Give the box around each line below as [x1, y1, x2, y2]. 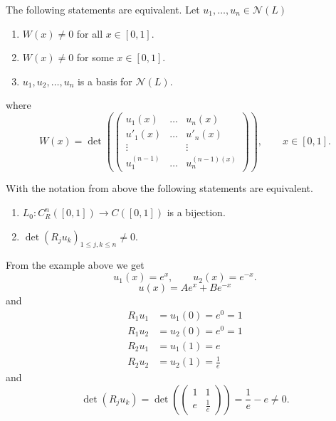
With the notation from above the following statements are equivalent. [6, 181, 313, 196]
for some [76, 50, 114, 65]
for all [76, 26, 103, 41]
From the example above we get [6, 257, 145, 272]
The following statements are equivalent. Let [6, 2, 200, 16]
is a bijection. [167, 205, 226, 220]
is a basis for [77, 73, 132, 88]
